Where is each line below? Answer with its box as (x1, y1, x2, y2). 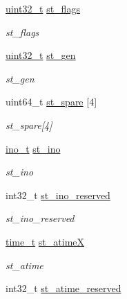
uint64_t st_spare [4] (6, 94, 97, 109)
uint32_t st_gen (6, 48, 76, 62)
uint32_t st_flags (6, 1, 80, 15)
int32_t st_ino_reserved (6, 187, 110, 202)
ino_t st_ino (6, 141, 61, 155)
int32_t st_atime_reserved (6, 281, 121, 296)
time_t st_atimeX (6, 234, 85, 248)
